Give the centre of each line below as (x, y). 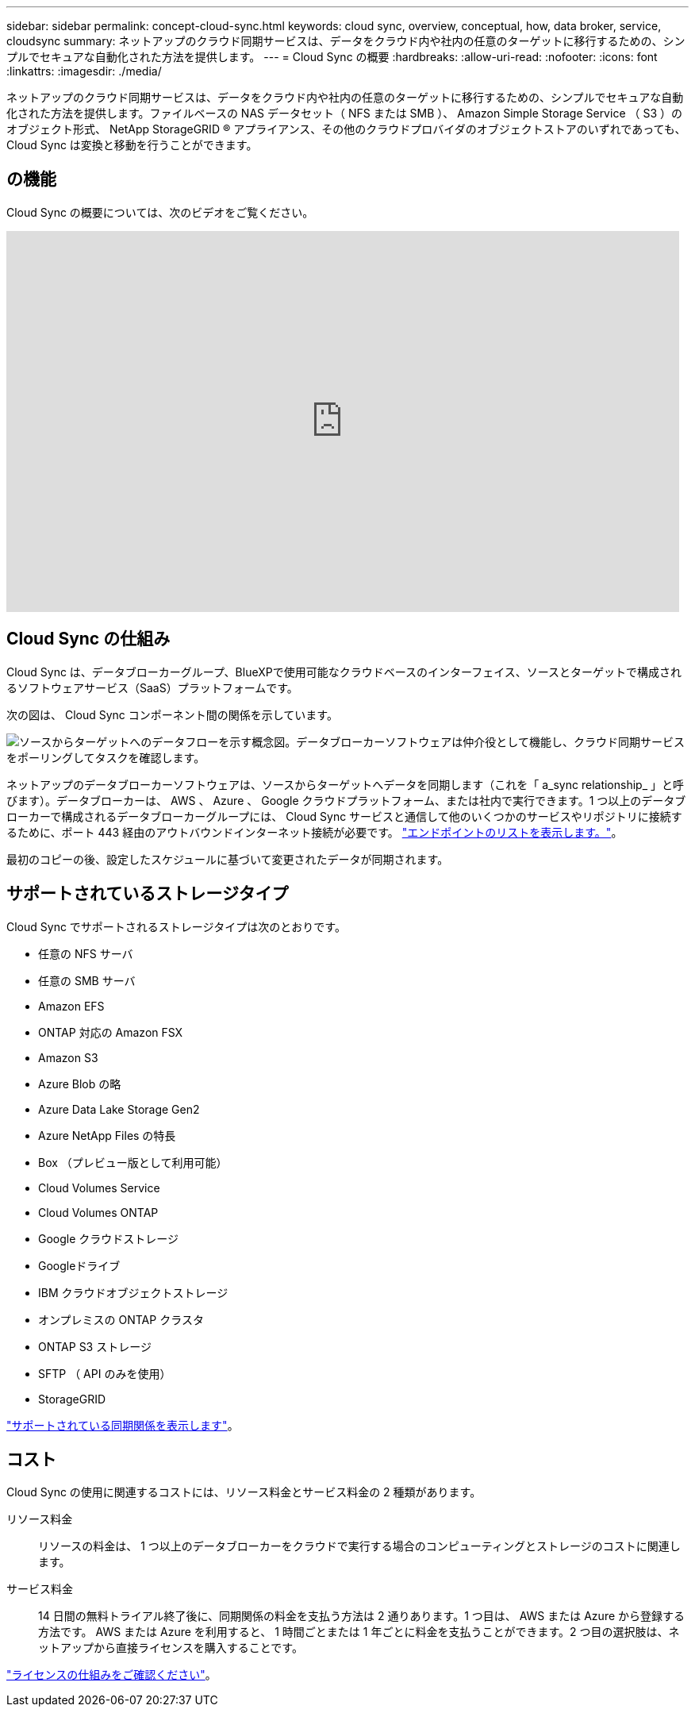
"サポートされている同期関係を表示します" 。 (123, 1425)
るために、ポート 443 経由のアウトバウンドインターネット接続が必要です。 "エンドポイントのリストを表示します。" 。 (315, 832)
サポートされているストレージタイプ (148, 894)
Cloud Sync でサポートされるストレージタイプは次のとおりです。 (176, 926)
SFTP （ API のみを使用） (105, 1373)
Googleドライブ (79, 1265)
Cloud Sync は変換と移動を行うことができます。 (132, 145)
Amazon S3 (68, 1057)
